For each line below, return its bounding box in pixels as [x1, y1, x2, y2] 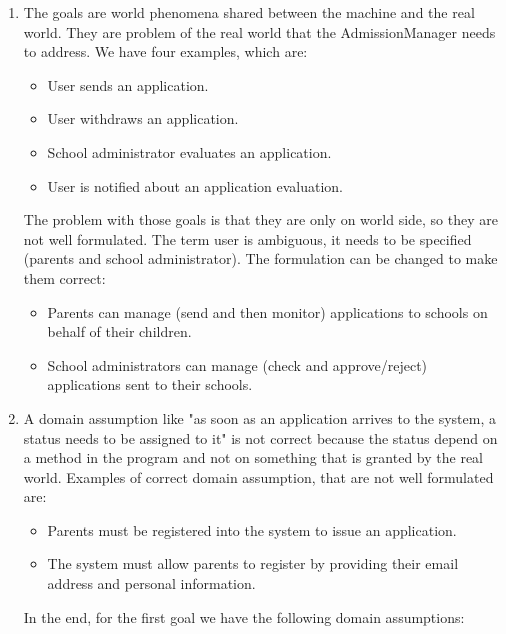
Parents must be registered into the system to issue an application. [47, 519, 457, 540]
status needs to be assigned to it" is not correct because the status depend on [23, 427, 498, 448]
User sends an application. [47, 74, 209, 95]
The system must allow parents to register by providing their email [47, 553, 459, 574]
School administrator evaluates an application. [47, 141, 332, 162]
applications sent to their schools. [47, 374, 253, 395]
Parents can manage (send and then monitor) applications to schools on [47, 301, 488, 322]
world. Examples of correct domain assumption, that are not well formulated [23, 466, 494, 487]
